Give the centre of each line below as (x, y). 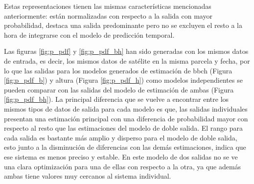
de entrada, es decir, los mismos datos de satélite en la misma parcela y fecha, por (127, 60)
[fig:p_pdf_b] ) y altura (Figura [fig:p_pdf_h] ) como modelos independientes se (123, 80)
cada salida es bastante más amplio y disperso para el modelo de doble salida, (121, 137)
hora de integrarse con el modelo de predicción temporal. (89, 34)
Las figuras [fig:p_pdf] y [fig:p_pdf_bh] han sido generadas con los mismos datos (126, 51)
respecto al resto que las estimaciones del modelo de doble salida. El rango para (124, 128)
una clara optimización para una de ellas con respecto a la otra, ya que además (123, 166)
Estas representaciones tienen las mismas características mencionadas (108, 6)
